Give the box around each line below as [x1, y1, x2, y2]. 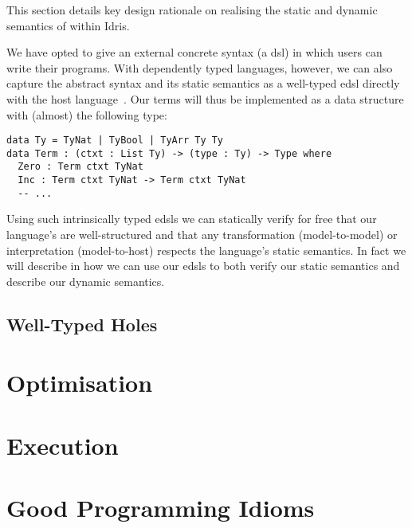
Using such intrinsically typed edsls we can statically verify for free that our [6, 210, 377, 227]
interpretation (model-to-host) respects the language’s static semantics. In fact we [6, 241, 406, 258]
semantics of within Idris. [6, 17, 130, 33]
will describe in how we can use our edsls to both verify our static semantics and [6, 257, 400, 274]
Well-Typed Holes [6, 311, 158, 336]
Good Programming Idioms [6, 491, 315, 524]
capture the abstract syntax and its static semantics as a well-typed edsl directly [6, 75, 400, 92]
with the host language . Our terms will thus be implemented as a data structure [6, 90, 404, 107]
